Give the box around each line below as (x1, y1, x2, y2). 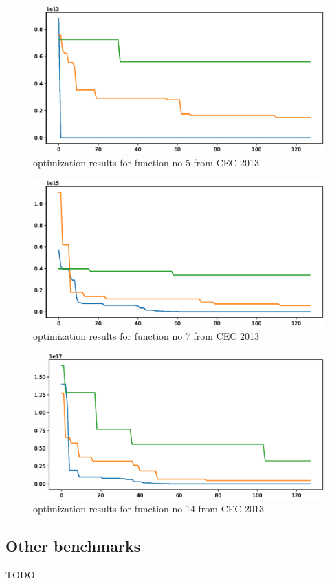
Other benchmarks (5, 534, 141, 556)
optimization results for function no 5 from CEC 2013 (33, 155, 260, 170)
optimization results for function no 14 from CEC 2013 (33, 501, 265, 515)
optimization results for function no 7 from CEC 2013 (33, 329, 260, 343)
